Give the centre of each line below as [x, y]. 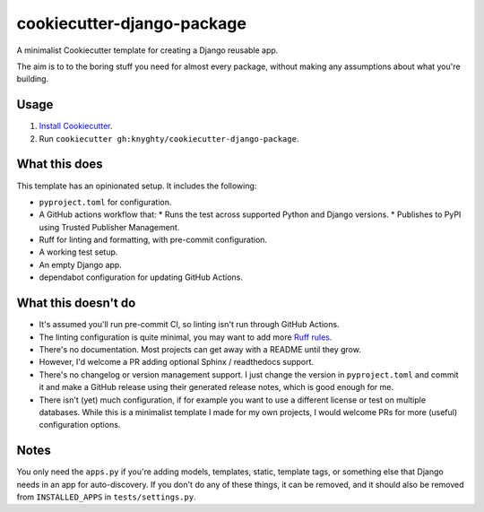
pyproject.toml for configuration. [105, 202]
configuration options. [80, 425]
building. [33, 79]
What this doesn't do [76, 304]
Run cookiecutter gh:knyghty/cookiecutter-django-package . [169, 138]
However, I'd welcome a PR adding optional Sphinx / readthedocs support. [176, 362]
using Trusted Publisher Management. [109, 227]
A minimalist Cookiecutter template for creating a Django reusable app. [147, 50]
